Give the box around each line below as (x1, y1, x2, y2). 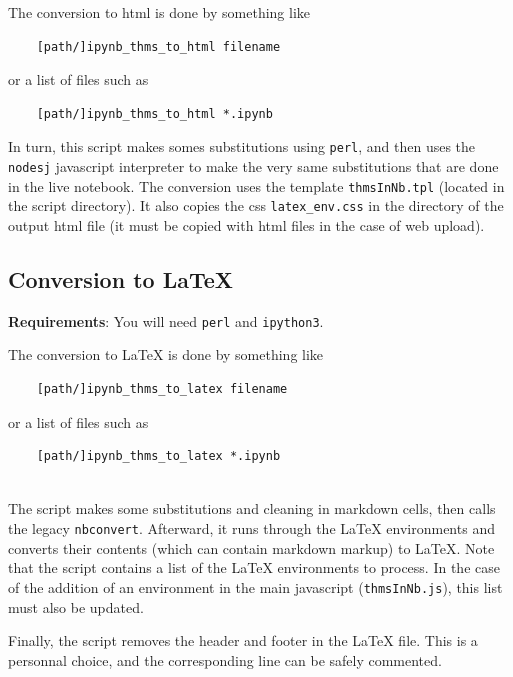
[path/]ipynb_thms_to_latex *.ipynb (36, 449, 281, 464)
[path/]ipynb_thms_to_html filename (36, 39, 281, 54)
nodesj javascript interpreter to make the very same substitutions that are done (8, 156, 499, 177)
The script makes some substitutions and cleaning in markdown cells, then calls (8, 498, 496, 519)
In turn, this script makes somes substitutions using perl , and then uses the (8, 136, 476, 157)
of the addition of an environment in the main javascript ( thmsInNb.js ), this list (8, 576, 503, 597)
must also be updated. (8, 596, 144, 617)
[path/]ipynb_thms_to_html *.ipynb (36, 106, 273, 121)
